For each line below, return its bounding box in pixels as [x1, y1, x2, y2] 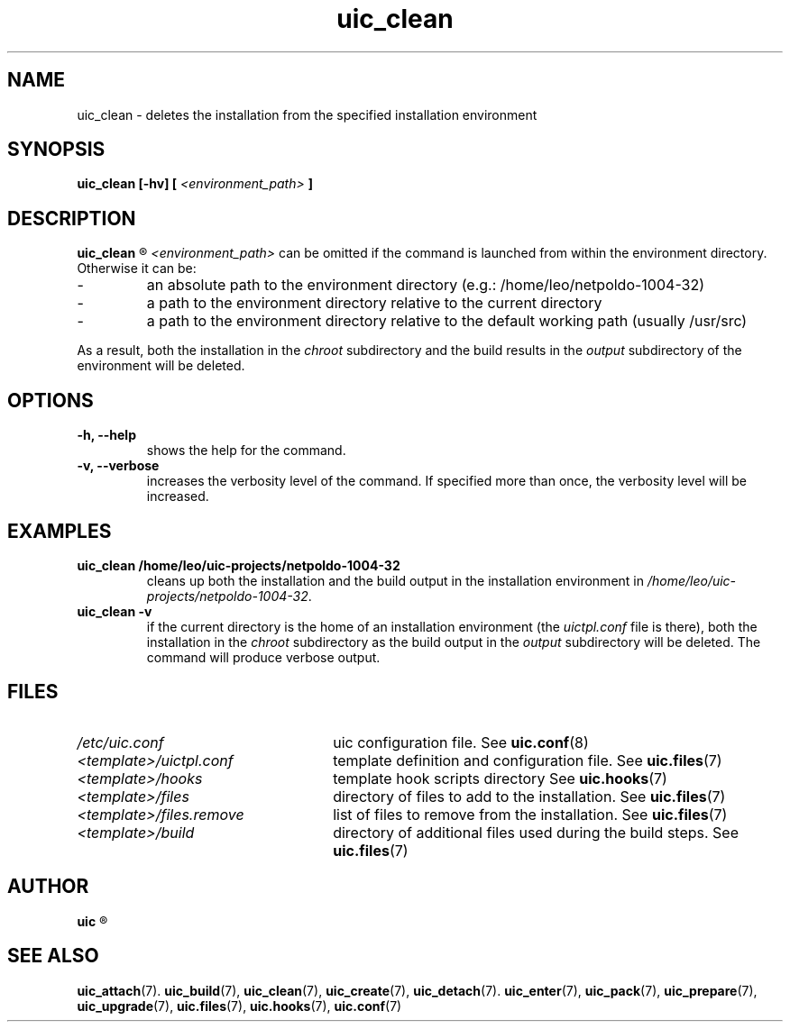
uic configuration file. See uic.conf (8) [333, 733, 589, 751]
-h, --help [77, 427, 136, 443]
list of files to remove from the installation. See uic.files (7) [333, 805, 728, 824]
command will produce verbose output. [146, 649, 381, 665]
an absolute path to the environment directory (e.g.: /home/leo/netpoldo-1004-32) [146, 276, 705, 295]
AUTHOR [7, 875, 89, 898]
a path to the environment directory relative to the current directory [146, 294, 602, 313]
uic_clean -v [77, 603, 152, 619]
